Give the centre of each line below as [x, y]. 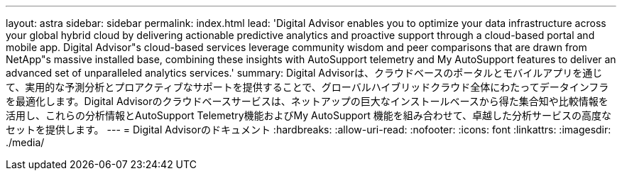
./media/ [25, 142]
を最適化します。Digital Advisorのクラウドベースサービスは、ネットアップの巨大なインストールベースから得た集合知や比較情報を [307, 101]
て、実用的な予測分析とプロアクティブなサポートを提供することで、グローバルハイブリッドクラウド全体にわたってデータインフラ [307, 87]
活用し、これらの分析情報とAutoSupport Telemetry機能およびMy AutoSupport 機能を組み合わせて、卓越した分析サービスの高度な [309, 115]
